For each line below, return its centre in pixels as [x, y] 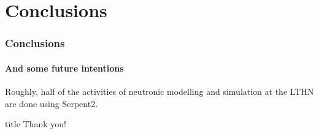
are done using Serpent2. [52, 103]
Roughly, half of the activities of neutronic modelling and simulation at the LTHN [159, 91]
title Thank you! [36, 124]
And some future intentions [64, 68]
